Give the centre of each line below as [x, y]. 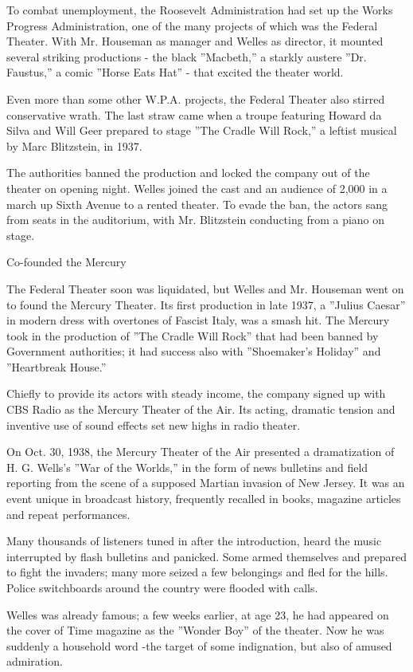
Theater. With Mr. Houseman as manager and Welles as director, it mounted [195, 41]
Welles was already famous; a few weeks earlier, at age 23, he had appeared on [198, 614]
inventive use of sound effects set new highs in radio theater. [154, 424]
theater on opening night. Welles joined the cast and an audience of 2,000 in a [197, 188]
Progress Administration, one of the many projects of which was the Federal [192, 25]
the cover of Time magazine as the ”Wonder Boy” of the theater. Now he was [195, 630]
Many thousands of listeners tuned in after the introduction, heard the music [194, 541]
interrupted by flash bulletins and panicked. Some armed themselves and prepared [206, 556]
